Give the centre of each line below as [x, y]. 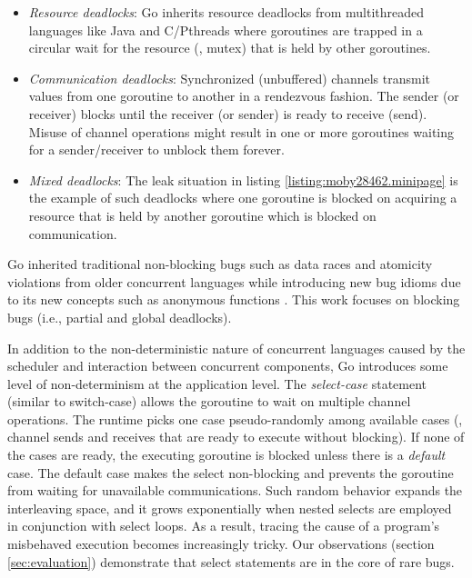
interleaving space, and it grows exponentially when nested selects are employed [230, 508]
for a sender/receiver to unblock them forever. [156, 149]
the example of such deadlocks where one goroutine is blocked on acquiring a [243, 198]
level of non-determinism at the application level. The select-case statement [217, 383]
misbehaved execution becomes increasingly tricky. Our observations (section [221, 544]
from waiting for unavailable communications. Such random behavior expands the [235, 490]
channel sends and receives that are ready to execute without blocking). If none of [236, 437]
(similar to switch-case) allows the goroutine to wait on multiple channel [209, 401]
